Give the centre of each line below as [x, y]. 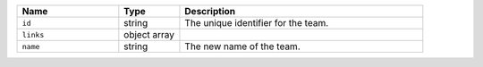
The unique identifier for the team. [257, 23]
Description [210, 11]
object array [149, 34]
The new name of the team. [242, 46]
